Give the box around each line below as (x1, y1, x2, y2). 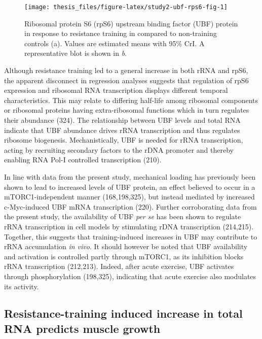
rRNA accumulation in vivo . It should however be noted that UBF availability (4, 241, 248, 252)
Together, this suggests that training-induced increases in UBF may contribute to (4, 231, 257, 242)
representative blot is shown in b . (24, 48, 127, 58)
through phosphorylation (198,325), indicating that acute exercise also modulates (4, 270, 256, 281)
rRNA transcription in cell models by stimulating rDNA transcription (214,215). (4, 221, 254, 231)
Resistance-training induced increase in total (4, 306, 243, 321)
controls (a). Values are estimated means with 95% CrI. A (24, 38, 205, 48)
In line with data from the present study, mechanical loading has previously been (4, 171, 256, 182)
